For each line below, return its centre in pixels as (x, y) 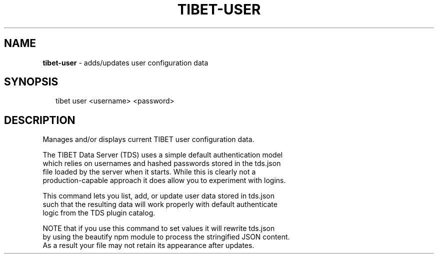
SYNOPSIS (31, 82)
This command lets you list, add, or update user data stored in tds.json (158, 196)
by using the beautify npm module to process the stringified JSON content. (166, 237)
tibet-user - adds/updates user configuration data (125, 62)
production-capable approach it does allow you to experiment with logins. (164, 180)
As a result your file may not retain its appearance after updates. (148, 245)
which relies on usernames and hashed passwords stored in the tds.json (162, 163)
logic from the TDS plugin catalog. (99, 213)
